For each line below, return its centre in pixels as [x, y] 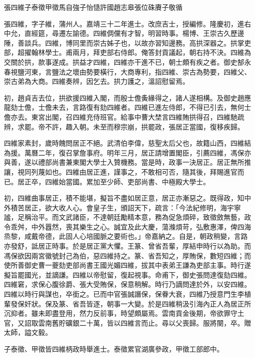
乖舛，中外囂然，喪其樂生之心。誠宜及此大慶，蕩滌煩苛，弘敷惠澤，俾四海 [131, 226]
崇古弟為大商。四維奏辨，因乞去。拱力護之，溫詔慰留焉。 [97, 81]
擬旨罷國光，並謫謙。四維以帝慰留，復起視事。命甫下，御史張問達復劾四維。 [127, 274]
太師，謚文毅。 [28, 332]
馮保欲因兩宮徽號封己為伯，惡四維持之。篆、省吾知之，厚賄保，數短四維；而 [127, 255]
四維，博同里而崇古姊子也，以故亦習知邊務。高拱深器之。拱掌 [144, 42]
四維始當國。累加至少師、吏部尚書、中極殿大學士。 [127, 181]
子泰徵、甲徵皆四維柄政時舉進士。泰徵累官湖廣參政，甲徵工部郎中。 [114, 349]
